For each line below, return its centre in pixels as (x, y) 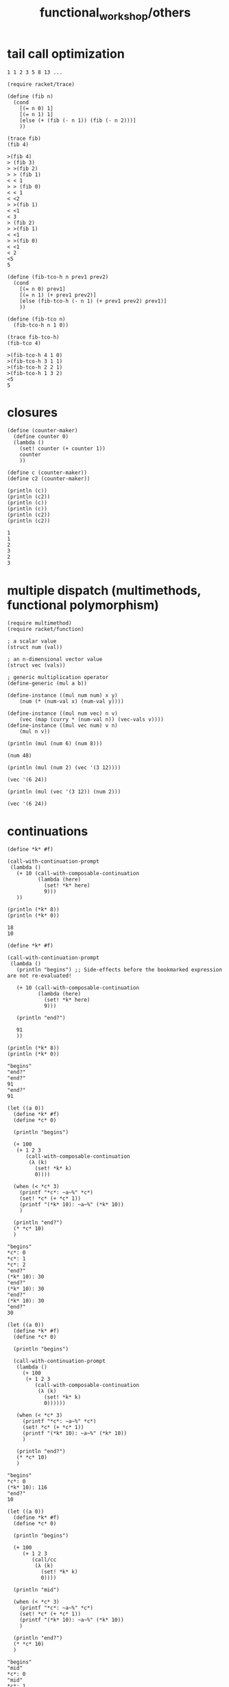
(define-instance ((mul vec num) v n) (62, 726)
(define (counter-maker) (43, 431)
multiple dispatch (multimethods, (104, 590)
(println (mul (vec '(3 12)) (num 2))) (64, 792)
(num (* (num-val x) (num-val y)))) (72, 702)
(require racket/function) (46, 630)
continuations (48, 831)
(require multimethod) (39, 623)
